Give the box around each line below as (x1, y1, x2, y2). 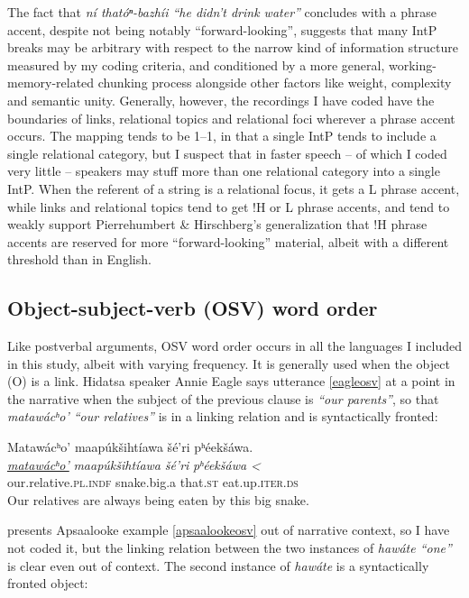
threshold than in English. (7, 250, 152, 269)
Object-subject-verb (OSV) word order (7, 294, 378, 322)
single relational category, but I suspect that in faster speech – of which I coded (7, 143, 447, 162)
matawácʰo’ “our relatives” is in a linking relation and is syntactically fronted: (7, 407, 438, 426)
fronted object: (7, 574, 88, 593)
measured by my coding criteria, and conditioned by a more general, (7, 55, 385, 74)
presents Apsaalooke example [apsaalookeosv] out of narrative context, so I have (7, 520, 450, 539)
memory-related (7, 73, 95, 92)
